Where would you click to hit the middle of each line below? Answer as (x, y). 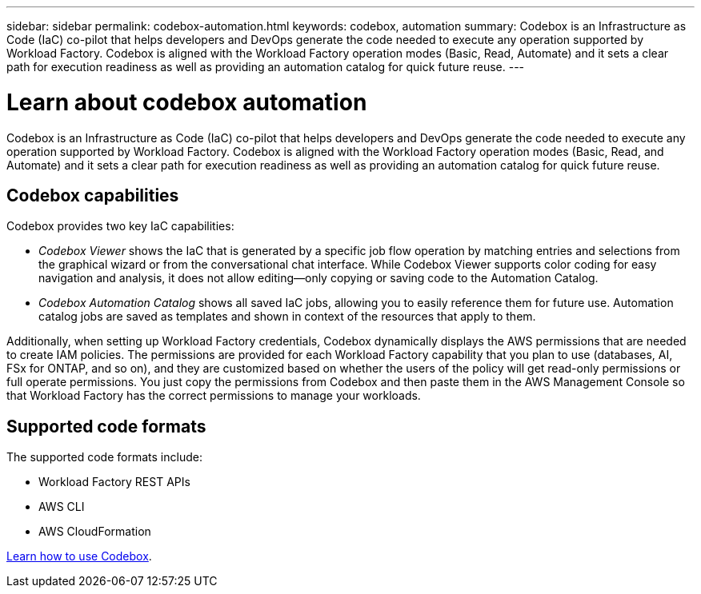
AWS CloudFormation (95, 532)
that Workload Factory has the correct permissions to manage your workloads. (214, 396)
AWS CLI (62, 507)
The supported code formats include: (104, 457)
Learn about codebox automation (187, 102)
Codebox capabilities (93, 195)
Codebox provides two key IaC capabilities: (120, 226)
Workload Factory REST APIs (114, 482)
